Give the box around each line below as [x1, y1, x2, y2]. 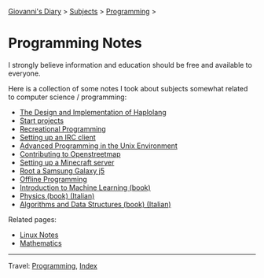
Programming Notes [8, 35, 143, 52]
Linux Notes [19, 230, 59, 239]
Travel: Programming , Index [8, 261, 98, 270]
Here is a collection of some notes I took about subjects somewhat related [8, 83, 248, 93]
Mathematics [19, 238, 62, 247]
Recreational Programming [19, 124, 106, 133]
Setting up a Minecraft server [19, 158, 115, 167]
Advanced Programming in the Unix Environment [19, 141, 178, 150]
